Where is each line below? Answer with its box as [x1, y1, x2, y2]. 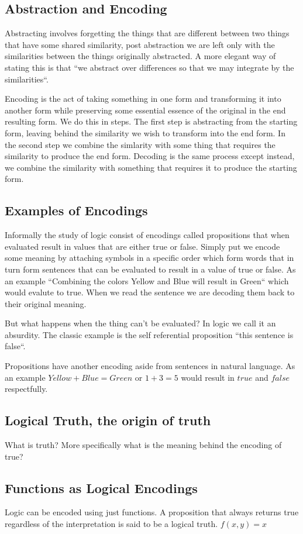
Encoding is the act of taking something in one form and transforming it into [5, 92, 281, 105]
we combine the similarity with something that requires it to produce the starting [5, 161, 297, 173]
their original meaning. [5, 297, 87, 309]
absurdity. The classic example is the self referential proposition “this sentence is [5, 328, 294, 340]
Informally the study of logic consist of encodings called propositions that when [5, 229, 290, 241]
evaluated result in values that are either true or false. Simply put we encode [5, 240, 280, 252]
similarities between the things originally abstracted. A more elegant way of [5, 50, 276, 62]
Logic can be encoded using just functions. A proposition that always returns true [5, 506, 299, 518]
